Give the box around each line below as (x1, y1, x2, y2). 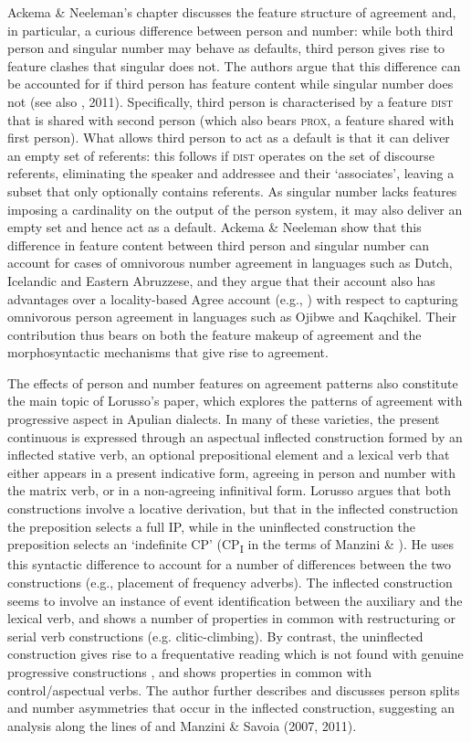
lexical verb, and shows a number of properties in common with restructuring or (7, 609, 456, 628)
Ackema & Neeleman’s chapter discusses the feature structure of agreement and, (7, 3, 456, 21)
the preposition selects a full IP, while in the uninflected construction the (7, 516, 416, 535)
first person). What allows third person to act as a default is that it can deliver (7, 128, 450, 147)
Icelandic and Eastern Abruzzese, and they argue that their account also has (7, 270, 435, 290)
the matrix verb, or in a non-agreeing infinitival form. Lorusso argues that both (7, 481, 452, 500)
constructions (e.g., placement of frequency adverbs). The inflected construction (7, 572, 453, 591)
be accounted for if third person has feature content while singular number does (7, 74, 454, 93)
